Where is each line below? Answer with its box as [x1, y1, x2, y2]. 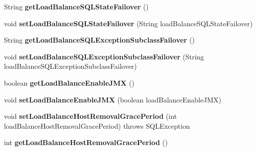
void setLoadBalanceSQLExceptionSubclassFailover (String [4, 51, 204, 61]
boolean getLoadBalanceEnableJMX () [4, 77, 134, 88]
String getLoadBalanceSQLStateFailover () [4, 1, 149, 11]
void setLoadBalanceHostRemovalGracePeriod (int [4, 111, 177, 121]
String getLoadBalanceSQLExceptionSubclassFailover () [4, 35, 195, 45]
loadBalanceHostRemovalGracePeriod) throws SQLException [4, 120, 190, 131]
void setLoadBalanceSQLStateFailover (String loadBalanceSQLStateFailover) [4, 18, 253, 28]
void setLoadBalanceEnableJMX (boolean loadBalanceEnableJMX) [4, 94, 221, 104]
